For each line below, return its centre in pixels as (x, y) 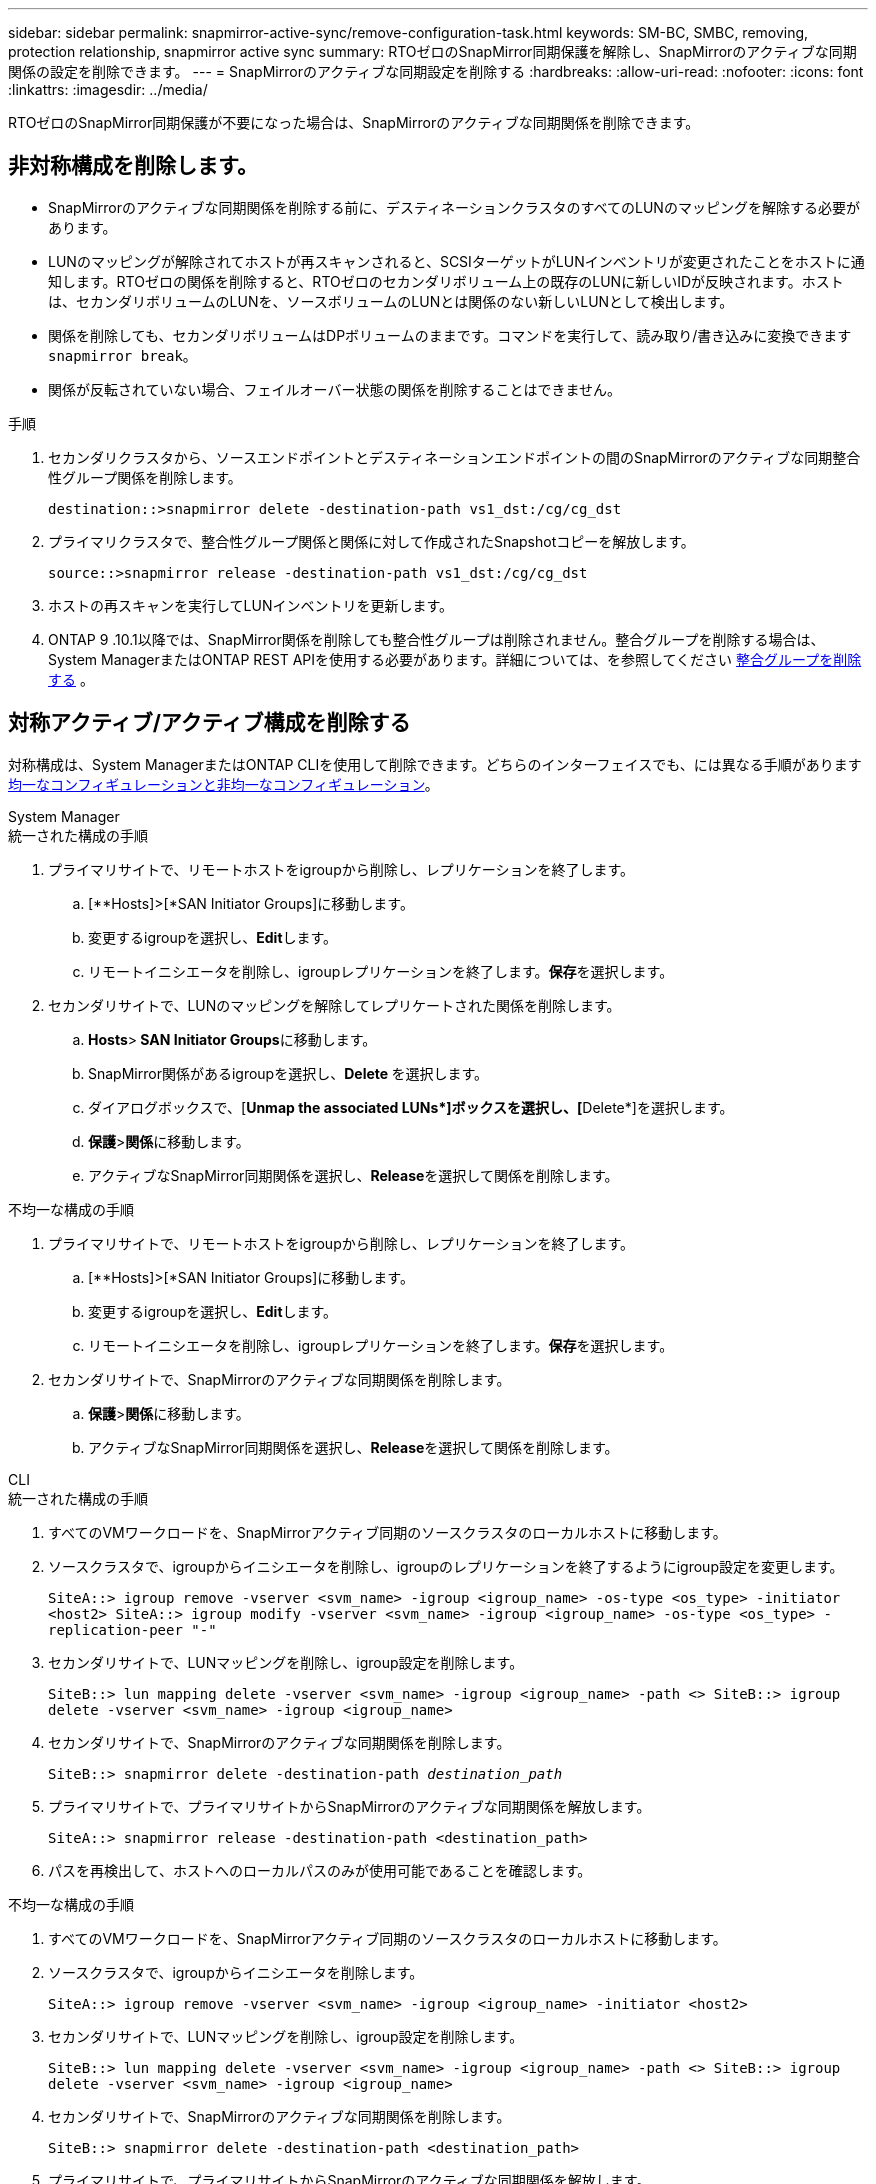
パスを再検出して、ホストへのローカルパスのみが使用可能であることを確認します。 (320, 1870)
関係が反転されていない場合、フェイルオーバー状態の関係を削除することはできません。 (335, 389)
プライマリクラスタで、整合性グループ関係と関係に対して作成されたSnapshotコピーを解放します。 (371, 541)
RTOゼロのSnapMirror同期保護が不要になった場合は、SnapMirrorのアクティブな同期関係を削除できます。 (354, 122)
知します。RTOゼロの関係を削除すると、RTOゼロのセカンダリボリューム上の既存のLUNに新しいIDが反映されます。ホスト (446, 281)
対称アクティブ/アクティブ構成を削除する (209, 723)
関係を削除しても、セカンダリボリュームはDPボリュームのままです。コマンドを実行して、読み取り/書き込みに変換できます (450, 335)
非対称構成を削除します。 (133, 166)
